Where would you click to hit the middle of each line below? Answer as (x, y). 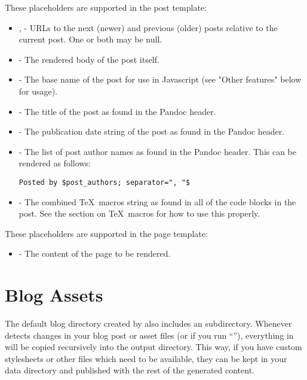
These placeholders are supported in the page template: (106, 233)
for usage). (38, 91)
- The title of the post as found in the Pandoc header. (117, 111)
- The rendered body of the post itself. (89, 59)
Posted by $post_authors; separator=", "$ (105, 182)
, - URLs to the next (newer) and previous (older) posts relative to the (148, 27)
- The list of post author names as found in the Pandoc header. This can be (158, 151)
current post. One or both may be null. (90, 39)
